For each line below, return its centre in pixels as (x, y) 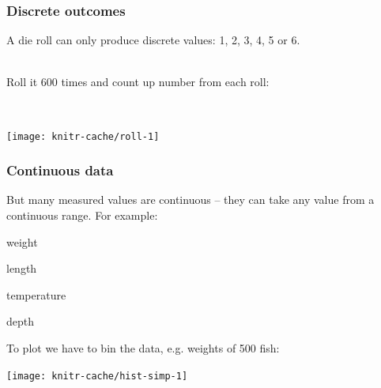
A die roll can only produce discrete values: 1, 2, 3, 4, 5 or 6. (153, 40)
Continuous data (60, 170)
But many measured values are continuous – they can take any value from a (190, 200)
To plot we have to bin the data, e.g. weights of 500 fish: (143, 348)
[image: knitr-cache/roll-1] (83, 136)
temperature (36, 294)
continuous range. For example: (82, 215)
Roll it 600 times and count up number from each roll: (138, 82)
